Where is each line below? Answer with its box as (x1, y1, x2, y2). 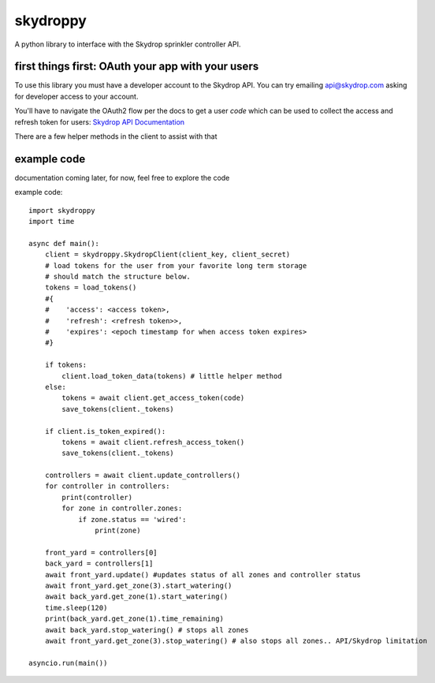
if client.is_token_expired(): (44, 427, 166, 435)
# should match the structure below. (44, 272, 191, 282)
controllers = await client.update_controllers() (44, 471, 240, 480)
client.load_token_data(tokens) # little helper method (61, 371, 283, 380)
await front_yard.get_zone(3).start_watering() (44, 580, 232, 590)
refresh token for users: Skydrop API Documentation (14, 117, 185, 126)
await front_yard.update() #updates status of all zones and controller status (44, 570, 362, 579)
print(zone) (95, 526, 141, 536)
